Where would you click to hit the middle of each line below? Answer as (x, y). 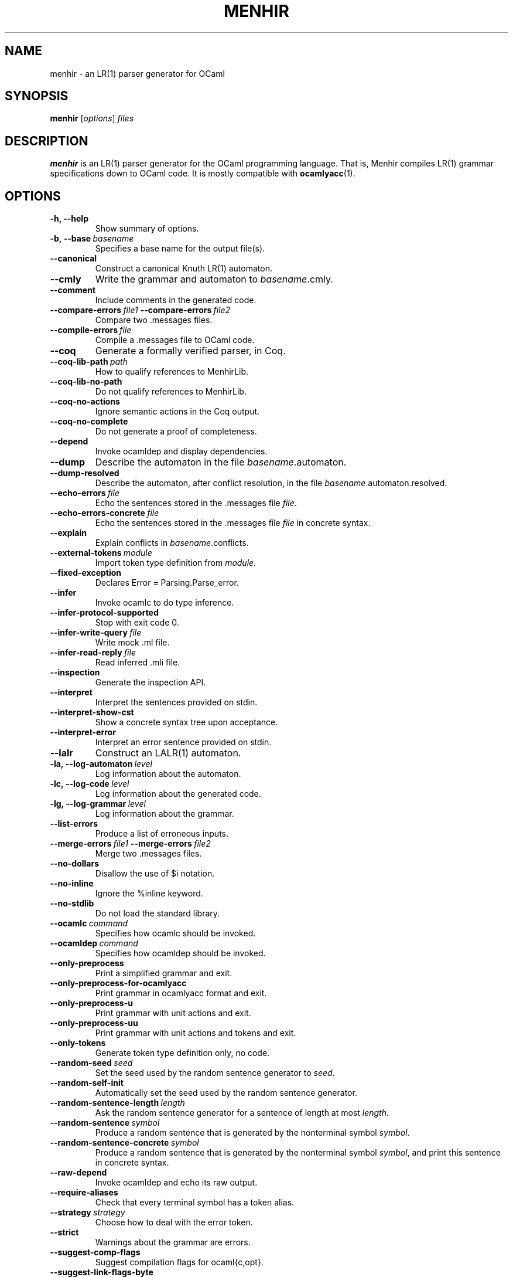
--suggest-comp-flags (95, 1252)
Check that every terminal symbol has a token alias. (195, 1203)
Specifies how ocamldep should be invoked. (180, 953)
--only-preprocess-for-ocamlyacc (118, 983)
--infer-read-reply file (93, 653)
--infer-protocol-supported (104, 613)
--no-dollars (75, 864)
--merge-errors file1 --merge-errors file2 (130, 844)
